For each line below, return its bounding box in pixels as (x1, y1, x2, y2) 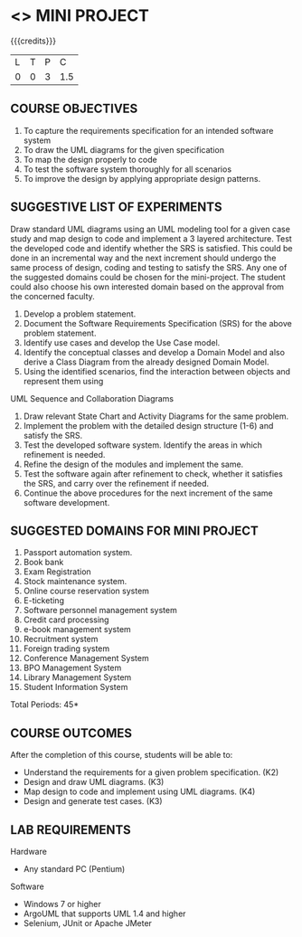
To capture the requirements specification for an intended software (23, 125, 274, 136)
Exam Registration (23, 566, 91, 577)
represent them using (23, 375, 104, 386)
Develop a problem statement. (23, 308, 137, 319)
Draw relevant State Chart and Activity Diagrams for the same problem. (23, 411, 288, 421)
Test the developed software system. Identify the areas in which (23, 440, 263, 450)
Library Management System (23, 672, 132, 683)
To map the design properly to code (23, 154, 157, 165)
